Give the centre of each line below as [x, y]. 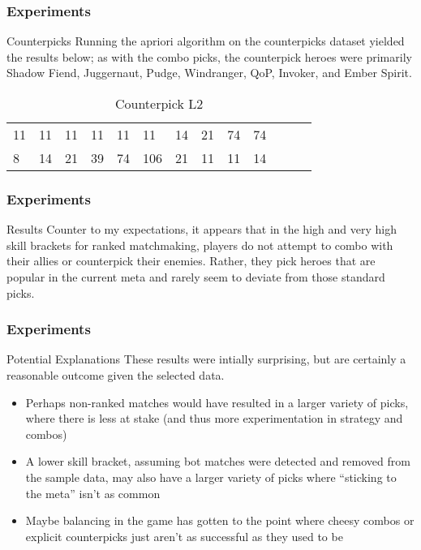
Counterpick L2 [159, 103]
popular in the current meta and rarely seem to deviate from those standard [196, 277]
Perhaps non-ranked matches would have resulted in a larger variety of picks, [217, 402]
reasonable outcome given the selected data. [116, 375]
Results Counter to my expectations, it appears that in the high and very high [202, 229]
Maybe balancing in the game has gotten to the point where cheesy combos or [220, 520]
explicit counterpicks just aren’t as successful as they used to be [184, 536]
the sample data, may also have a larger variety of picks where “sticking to [211, 477]
